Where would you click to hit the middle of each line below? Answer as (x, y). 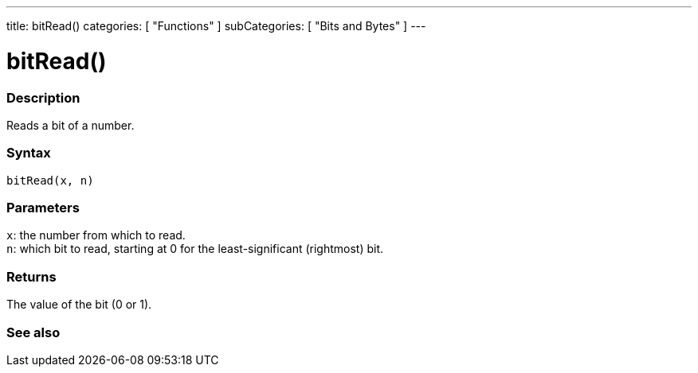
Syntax (29, 153)
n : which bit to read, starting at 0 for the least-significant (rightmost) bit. (195, 249)
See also (33, 332)
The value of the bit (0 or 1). (79, 305)
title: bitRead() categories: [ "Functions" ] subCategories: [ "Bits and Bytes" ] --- (216, 26)
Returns (31, 276)
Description (43, 97)
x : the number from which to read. (96, 235)
